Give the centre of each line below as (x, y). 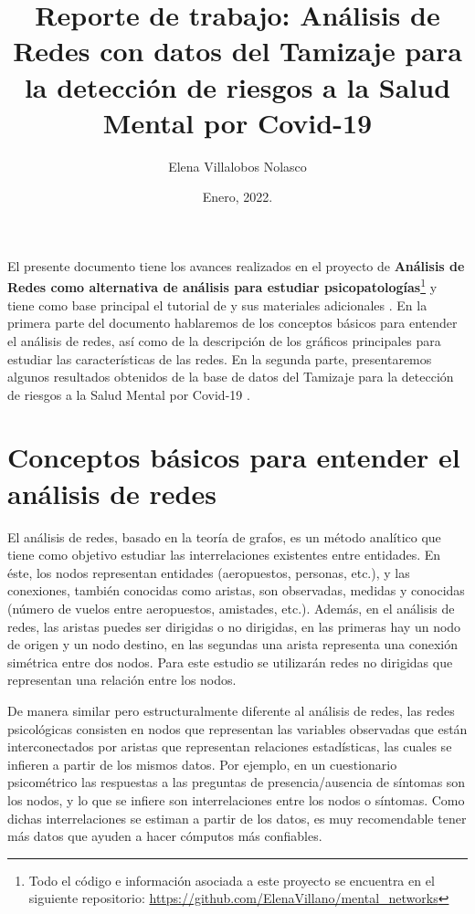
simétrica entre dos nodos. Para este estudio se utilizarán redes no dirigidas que (230, 662)
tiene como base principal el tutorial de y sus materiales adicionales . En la (217, 305)
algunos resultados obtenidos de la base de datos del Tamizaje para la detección (231, 377)
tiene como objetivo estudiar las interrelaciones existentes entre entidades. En (224, 555)
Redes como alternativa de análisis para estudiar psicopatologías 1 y (222, 286)
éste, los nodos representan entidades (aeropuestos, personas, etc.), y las (209, 572)
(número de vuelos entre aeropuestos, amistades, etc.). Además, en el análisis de (231, 608)
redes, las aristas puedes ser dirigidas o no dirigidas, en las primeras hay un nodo (234, 626)
